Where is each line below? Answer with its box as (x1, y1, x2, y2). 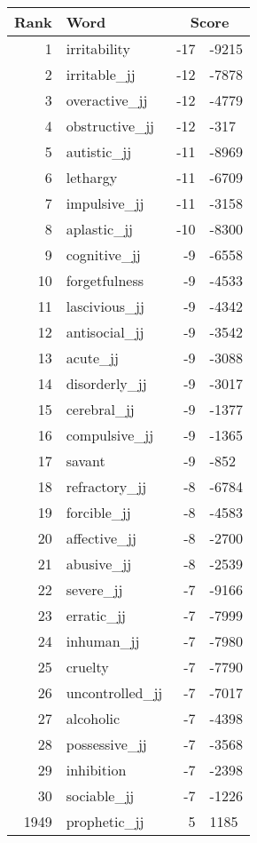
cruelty (66, 656, 109, 677)
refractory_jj (66, 476, 147, 497)
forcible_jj (66, 502, 131, 522)
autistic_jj (66, 141, 132, 162)
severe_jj (66, 579, 123, 600)
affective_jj (66, 528, 136, 548)
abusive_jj (66, 553, 132, 574)
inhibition (66, 759, 127, 780)
